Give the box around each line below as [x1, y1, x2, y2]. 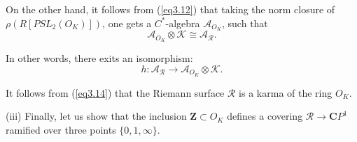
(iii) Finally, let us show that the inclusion [6, 109, 187, 123]
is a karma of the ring [239, 85, 332, 100]
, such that [222, 15, 268, 30]
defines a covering [227, 109, 303, 123]
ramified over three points [6, 122, 116, 136]
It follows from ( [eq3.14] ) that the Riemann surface [6, 85, 225, 100]
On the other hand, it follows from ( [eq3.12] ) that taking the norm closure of [6, 2, 335, 16]
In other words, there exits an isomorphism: [6, 51, 193, 65]
